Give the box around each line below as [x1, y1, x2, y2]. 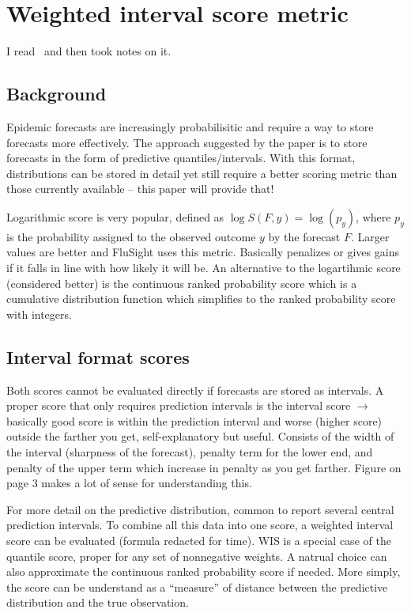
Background [6, 81, 107, 106]
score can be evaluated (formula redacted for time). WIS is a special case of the [6, 532, 391, 548]
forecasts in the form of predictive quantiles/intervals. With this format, [6, 149, 356, 166]
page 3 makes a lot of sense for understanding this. [6, 475, 252, 491]
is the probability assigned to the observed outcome [6, 228, 256, 244]
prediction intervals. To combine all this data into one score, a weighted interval [6, 517, 394, 533]
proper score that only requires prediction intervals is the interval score [6, 397, 351, 414]
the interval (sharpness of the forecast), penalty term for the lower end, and [6, 444, 373, 460]
